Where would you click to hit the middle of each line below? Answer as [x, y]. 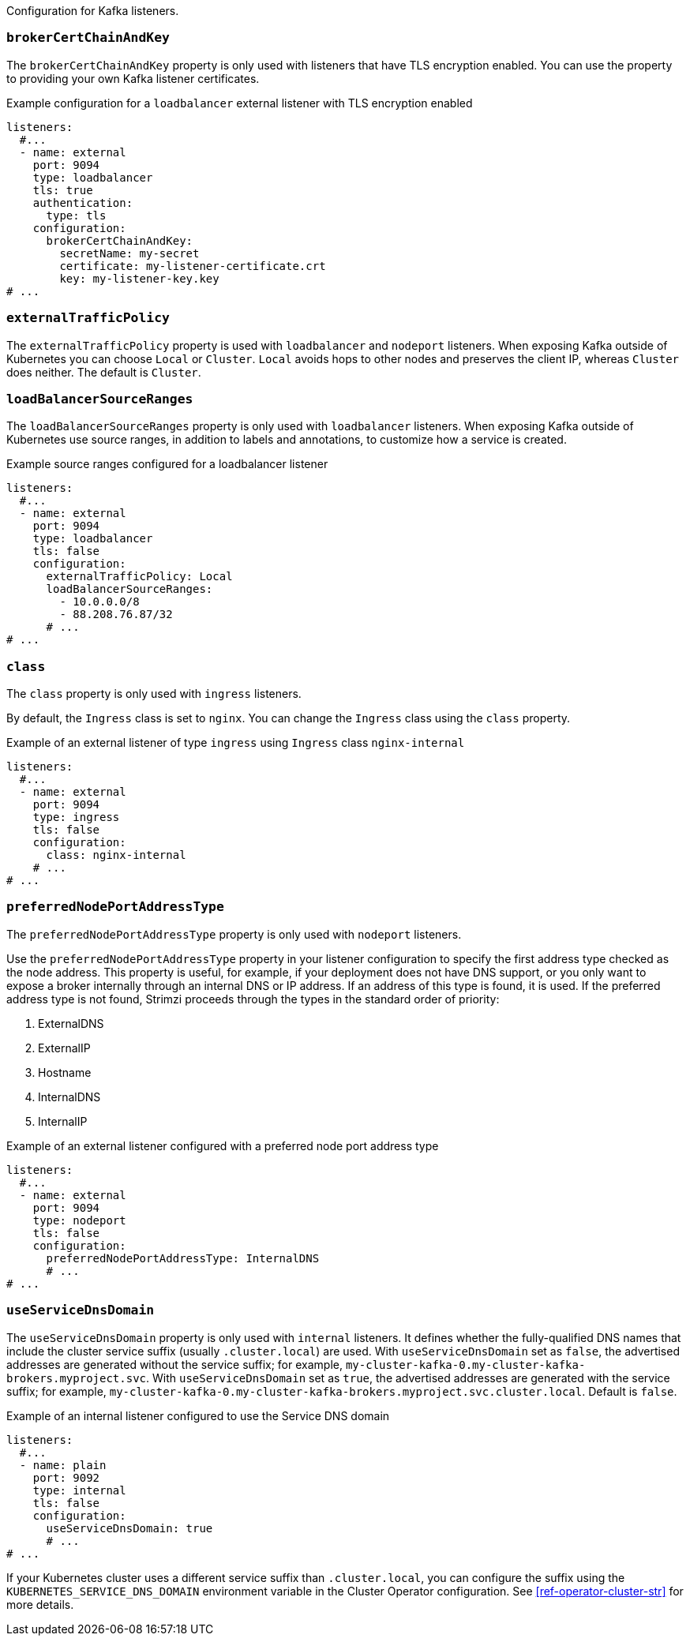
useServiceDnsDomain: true [129, 1528]
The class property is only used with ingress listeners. [154, 694]
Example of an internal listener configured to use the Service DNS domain [198, 1415]
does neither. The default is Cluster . [104, 372]
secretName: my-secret [129, 253]
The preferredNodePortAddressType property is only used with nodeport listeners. [234, 934]
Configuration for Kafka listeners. [93, 11]
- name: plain [63, 1465]
